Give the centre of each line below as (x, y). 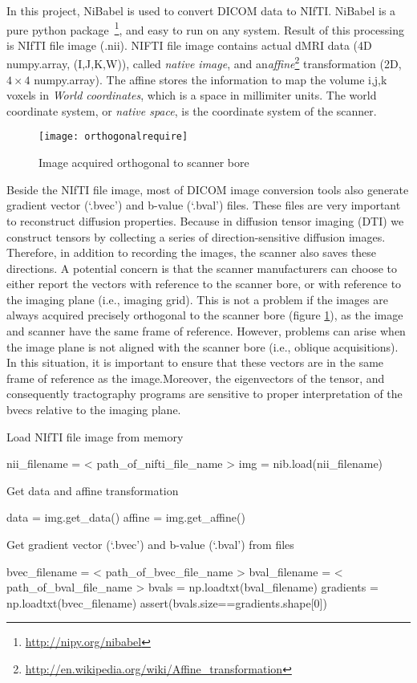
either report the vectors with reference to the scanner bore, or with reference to (204, 284)
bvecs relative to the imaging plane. (94, 410)
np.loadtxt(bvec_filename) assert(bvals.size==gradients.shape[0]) (167, 602)
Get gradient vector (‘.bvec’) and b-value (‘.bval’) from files (150, 544)
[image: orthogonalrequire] (113, 137)
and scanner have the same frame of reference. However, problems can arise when (206, 331)
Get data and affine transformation (93, 490)
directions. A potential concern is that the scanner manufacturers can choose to (202, 268)
